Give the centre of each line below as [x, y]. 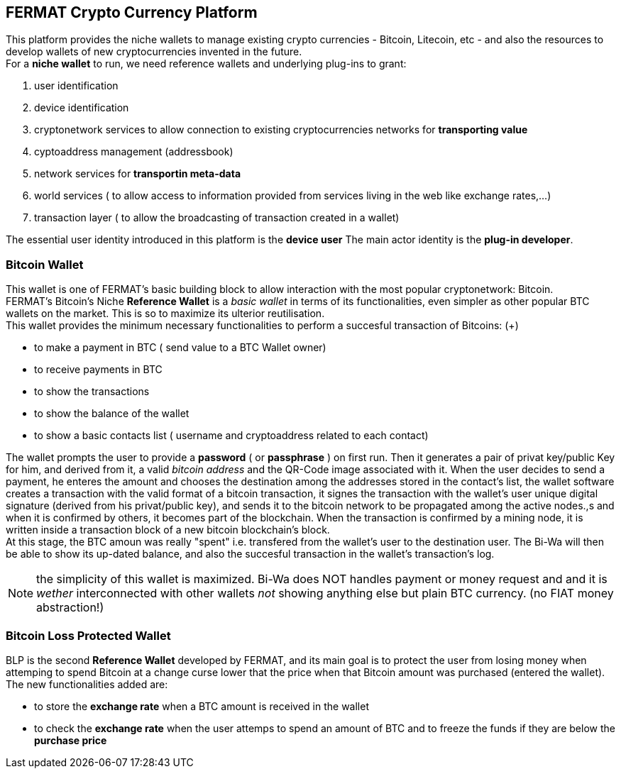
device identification [82, 108]
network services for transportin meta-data [138, 174]
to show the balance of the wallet [112, 414]
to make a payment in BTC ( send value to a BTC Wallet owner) [180, 348]
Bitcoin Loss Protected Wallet [88, 635]
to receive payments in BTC [98, 370]
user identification [76, 86]
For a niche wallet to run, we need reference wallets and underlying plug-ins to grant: [206, 64]
